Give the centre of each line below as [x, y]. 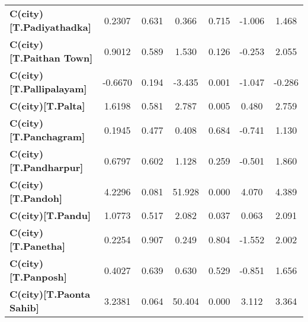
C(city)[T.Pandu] [50, 215]
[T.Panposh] [38, 277]
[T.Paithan [35, 58]
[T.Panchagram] [47, 136]
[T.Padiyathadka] [50, 27]
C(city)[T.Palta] [47, 106]
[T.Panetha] [38, 246]
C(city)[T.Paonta [50, 294]
